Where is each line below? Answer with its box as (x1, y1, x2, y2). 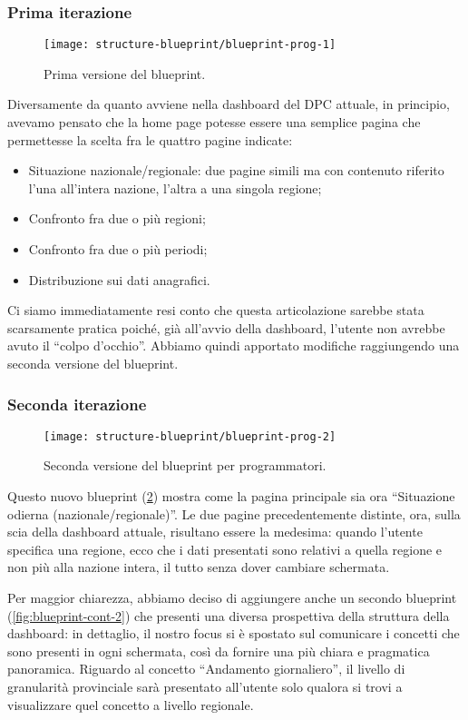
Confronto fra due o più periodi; (28, 240, 208, 259)
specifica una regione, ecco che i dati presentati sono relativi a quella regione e (7, 539, 443, 558)
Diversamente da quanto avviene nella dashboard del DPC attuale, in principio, (7, 94, 450, 113)
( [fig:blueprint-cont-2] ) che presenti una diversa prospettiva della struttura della (7, 606, 450, 625)
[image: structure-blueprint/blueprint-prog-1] (44, 38, 336, 52)
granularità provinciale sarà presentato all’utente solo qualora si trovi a (7, 677, 403, 695)
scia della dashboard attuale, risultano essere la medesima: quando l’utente (7, 522, 423, 541)
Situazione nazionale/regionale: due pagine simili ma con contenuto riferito (28, 161, 444, 180)
